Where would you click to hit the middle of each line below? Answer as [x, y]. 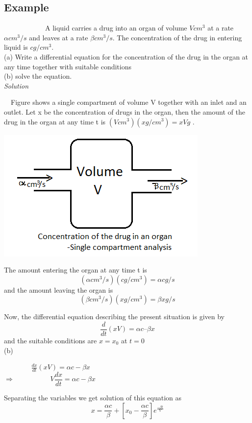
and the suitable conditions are [50, 340]
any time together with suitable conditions [68, 66]
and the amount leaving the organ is [59, 289]
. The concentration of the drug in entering [177, 37]
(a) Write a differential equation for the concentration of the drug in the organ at [126, 56]
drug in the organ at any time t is [55, 121]
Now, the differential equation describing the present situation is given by [114, 317]
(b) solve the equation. [38, 76]
